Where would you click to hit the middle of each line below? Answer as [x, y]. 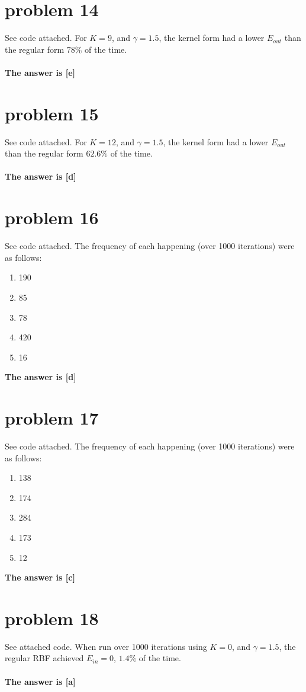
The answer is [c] [40, 577]
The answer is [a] [40, 681]
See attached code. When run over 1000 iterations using [106, 646]
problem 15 [52, 113]
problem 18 [52, 618]
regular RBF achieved [44, 658]
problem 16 [52, 217]
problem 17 [52, 418]
